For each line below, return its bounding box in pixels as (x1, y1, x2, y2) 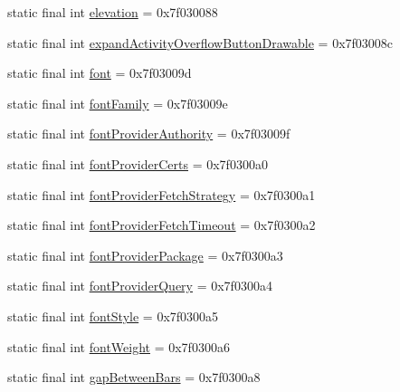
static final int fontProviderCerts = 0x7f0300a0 (7, 154, 268, 173)
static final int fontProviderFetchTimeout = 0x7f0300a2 (7, 215, 316, 234)
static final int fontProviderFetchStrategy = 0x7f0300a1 (7, 185, 316, 204)
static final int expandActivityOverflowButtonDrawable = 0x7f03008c (7, 33, 394, 52)
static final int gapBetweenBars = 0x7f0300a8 (7, 368, 261, 387)
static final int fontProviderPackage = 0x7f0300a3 (7, 245, 283, 264)
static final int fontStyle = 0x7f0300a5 (7, 306, 219, 325)
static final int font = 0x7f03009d (7, 63, 192, 82)
